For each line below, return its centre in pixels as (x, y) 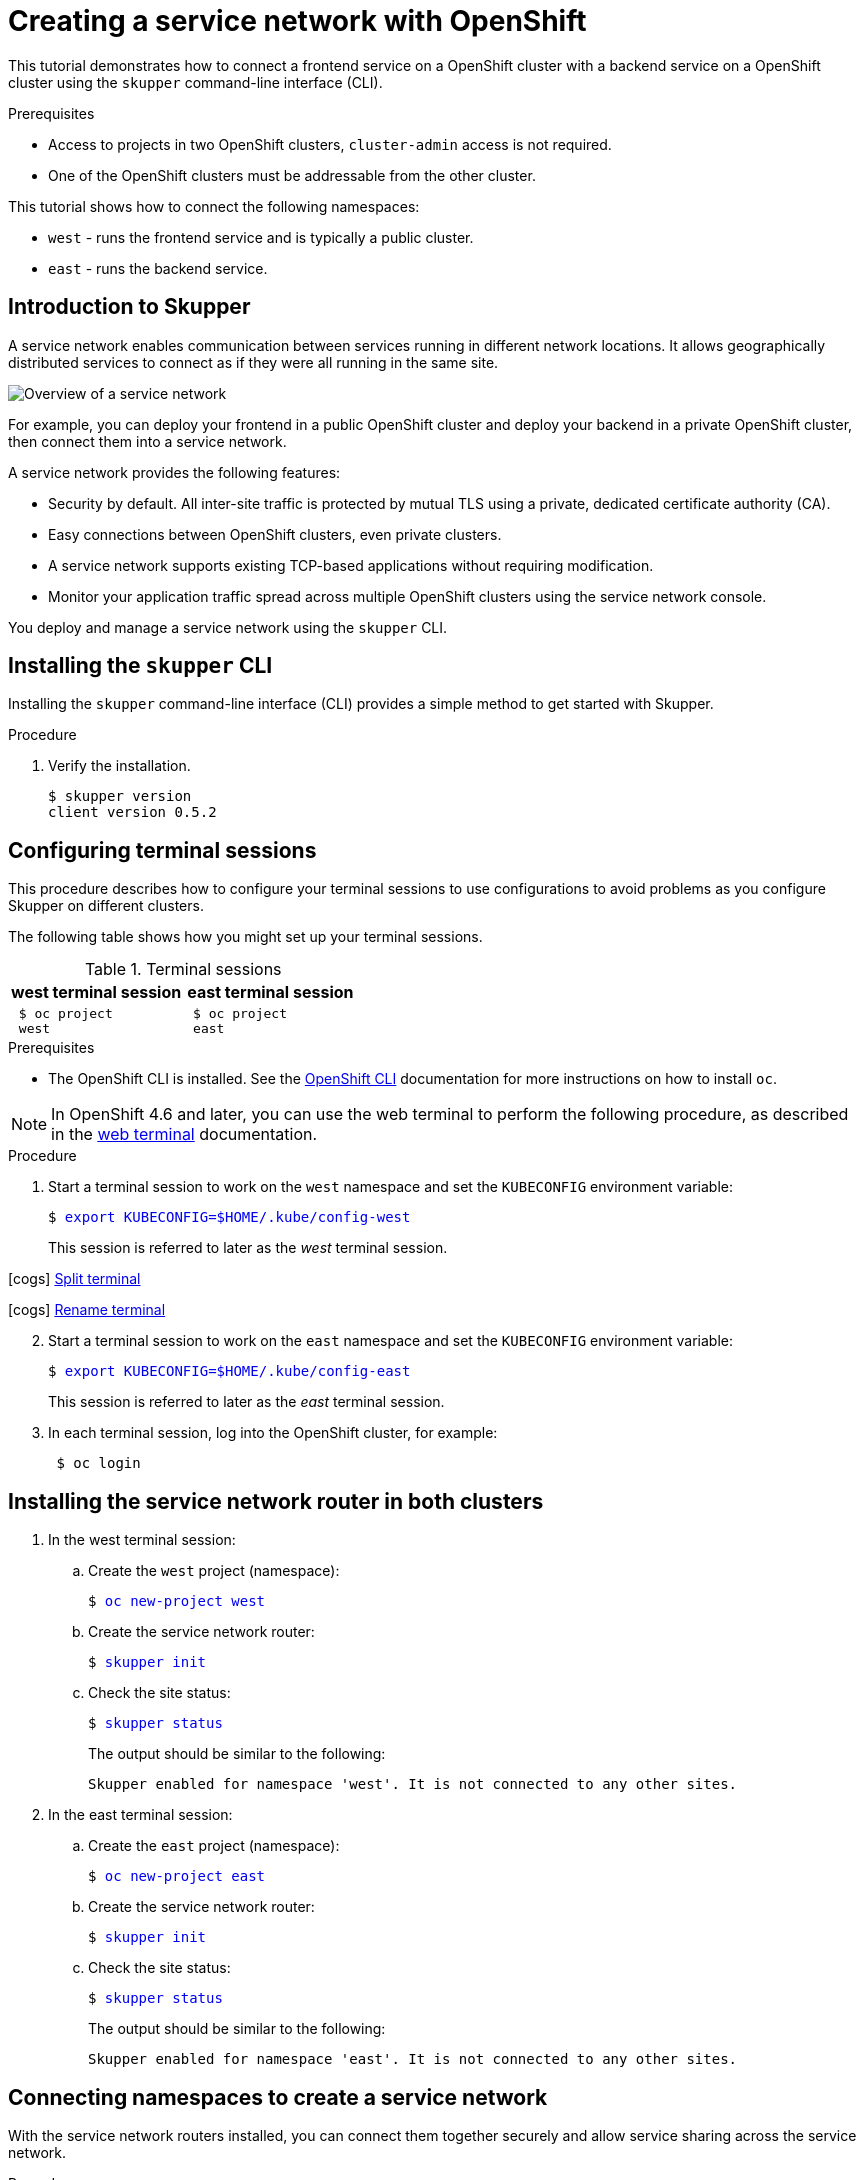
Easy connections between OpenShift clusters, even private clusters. (275, 534)
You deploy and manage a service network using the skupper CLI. (228, 627)
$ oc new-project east (177, 1876)
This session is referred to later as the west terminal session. (248, 1248)
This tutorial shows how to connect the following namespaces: (214, 206)
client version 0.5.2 (132, 812)
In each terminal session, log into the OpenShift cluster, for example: (273, 1433)
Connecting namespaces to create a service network (278, 2097)
